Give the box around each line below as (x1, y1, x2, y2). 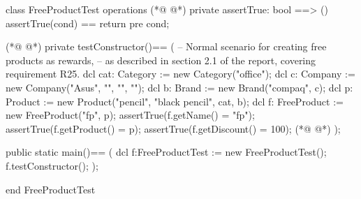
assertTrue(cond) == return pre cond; (6, 15, 170, 30)
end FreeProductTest (6, 182, 96, 196)
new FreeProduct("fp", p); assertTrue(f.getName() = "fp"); (6, 108, 255, 122)
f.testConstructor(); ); (6, 158, 98, 172)
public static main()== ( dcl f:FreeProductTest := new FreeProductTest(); (6, 145, 327, 159)
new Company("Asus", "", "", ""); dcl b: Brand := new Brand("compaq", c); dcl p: (6, 80, 353, 94)
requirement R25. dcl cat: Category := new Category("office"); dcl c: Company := (6, 66, 355, 81)
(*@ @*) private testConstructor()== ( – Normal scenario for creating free (6, 39, 327, 54)
